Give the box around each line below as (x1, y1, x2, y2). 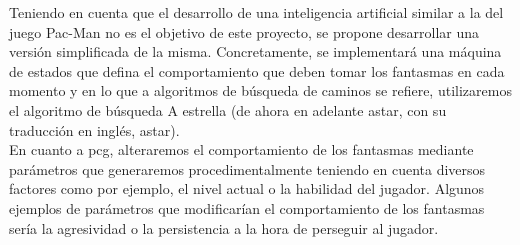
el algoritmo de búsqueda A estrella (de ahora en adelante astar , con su (9, 99, 447, 120)
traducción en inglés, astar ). (9, 119, 180, 140)
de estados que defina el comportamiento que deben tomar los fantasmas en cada (9, 60, 505, 81)
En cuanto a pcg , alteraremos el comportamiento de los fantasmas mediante (9, 139, 474, 160)
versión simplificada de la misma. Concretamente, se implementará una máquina (9, 41, 502, 62)
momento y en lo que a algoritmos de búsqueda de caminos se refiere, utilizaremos (9, 80, 512, 101)
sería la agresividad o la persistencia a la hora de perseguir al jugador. (9, 217, 439, 238)
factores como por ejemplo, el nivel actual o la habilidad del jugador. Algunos (9, 178, 485, 199)
